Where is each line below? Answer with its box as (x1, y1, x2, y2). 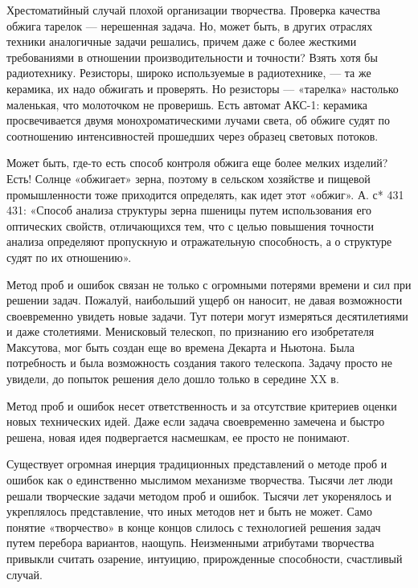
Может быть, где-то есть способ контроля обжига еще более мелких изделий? (6, 154, 388, 171)
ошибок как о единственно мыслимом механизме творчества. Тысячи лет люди (6, 472, 393, 488)
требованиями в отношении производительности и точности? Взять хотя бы (6, 48, 378, 65)
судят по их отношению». (6, 248, 132, 265)
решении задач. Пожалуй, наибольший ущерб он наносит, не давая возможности (6, 292, 403, 308)
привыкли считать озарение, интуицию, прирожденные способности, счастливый (6, 550, 403, 566)
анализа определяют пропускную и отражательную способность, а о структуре (6, 233, 392, 250)
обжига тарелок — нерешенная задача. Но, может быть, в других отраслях (6, 17, 373, 34)
